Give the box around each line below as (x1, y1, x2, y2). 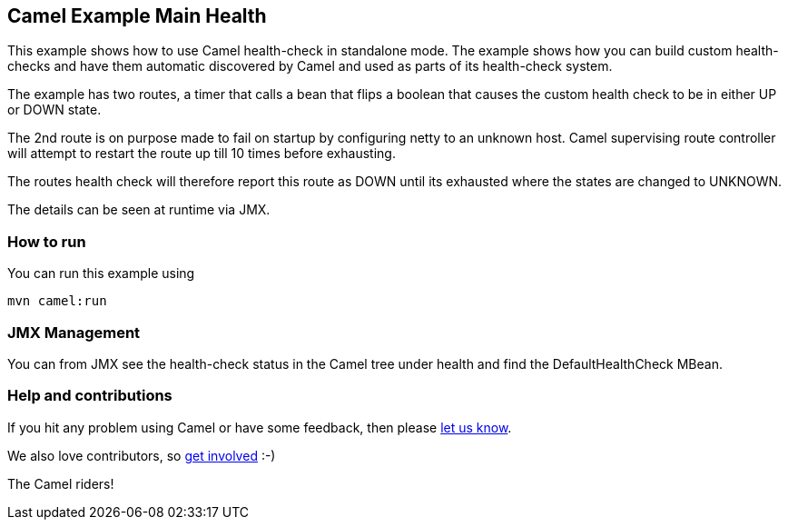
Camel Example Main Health (7, 5, 267, 27)
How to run (7, 232, 86, 251)
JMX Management (7, 323, 141, 342)
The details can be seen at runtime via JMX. (7, 202, 271, 218)
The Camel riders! (7, 475, 114, 492)
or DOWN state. (7, 102, 102, 118)
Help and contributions (7, 386, 172, 405)
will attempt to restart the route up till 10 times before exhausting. (7, 145, 396, 162)
